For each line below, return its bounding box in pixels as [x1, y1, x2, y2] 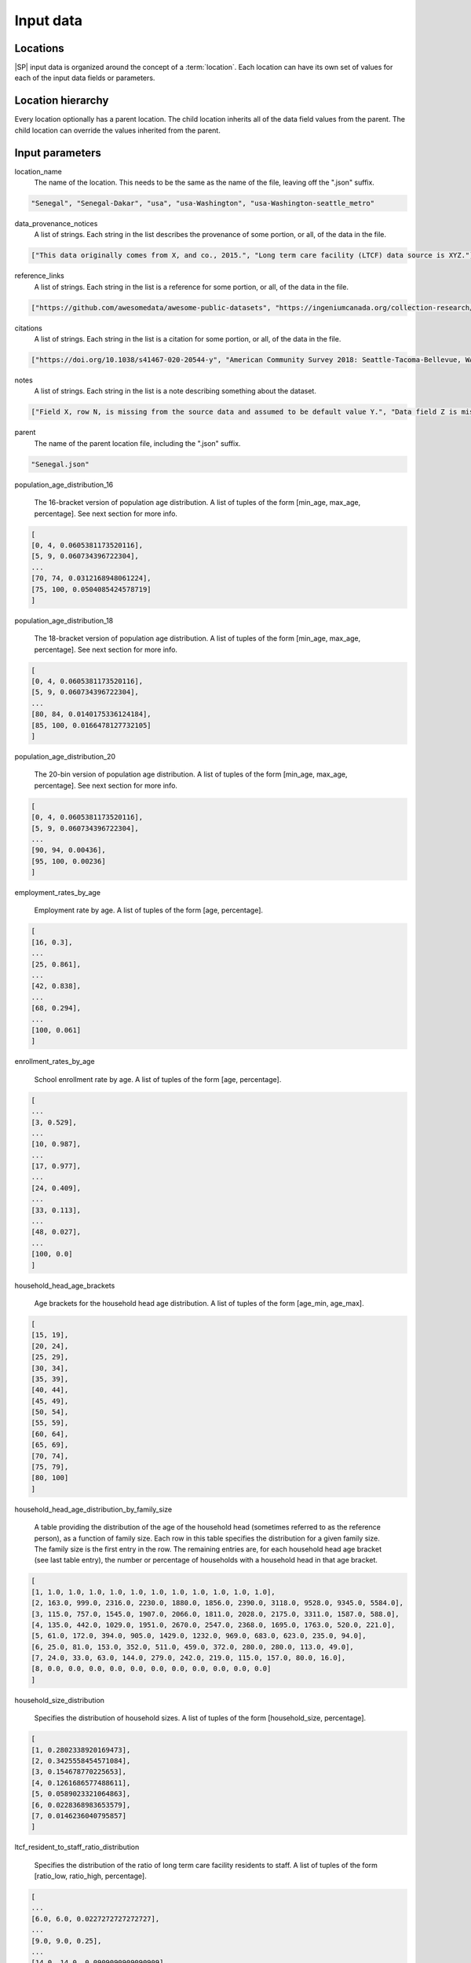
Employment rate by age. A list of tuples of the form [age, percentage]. [34, 905, 263, 915]
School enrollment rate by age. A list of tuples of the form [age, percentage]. [34, 1074, 282, 1084]
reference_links [14, 271, 64, 280]
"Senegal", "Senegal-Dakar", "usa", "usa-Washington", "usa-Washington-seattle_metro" [31, 199, 375, 208]
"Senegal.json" [31, 459, 89, 469]
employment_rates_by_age [14, 888, 101, 897]
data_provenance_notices [14, 219, 98, 228]
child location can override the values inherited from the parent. [14, 126, 221, 135]
